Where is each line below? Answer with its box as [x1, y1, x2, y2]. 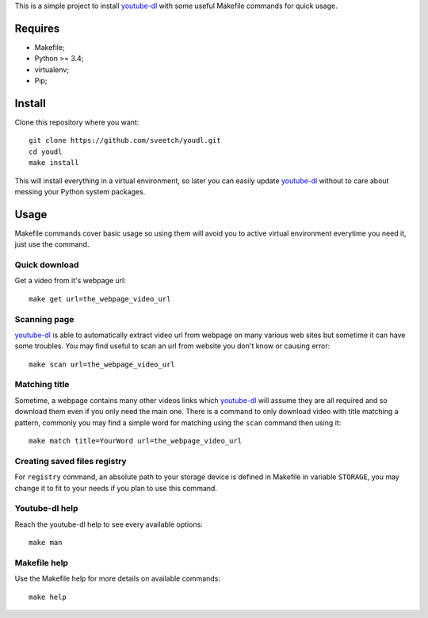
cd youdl [29, 147, 63, 156]
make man [29, 538, 63, 547]
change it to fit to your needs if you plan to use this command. [14, 483, 218, 493]
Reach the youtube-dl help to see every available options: [14, 520, 204, 529]
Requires [14, 21, 60, 35]
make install [29, 159, 79, 167]
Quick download [14, 259, 79, 270]
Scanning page [14, 313, 75, 324]
